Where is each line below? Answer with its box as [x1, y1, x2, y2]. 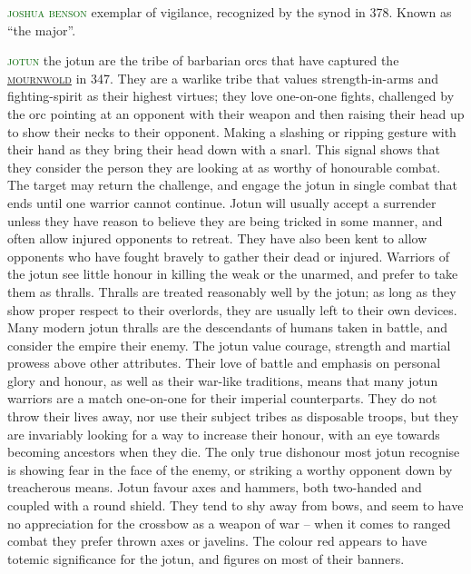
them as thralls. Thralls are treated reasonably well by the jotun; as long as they [7, 282, 456, 301]
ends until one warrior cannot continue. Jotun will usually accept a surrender [7, 193, 437, 212]
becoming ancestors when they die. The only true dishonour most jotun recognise [7, 442, 460, 461]
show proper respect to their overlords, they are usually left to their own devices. [7, 300, 457, 319]
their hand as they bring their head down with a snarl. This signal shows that [7, 140, 441, 159]
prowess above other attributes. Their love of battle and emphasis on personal [7, 353, 441, 372]
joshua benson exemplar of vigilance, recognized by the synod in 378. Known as [7, 3, 452, 21]
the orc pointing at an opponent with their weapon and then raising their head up [7, 104, 465, 123]
